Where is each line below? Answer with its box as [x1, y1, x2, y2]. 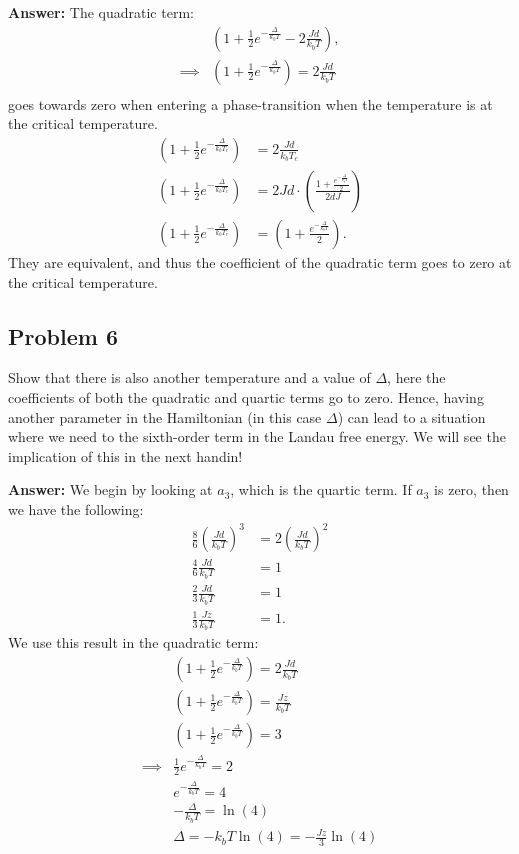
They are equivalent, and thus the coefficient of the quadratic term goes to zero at [8, 251, 512, 272]
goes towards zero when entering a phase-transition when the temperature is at [8, 93, 493, 114]
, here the [387, 367, 446, 388]
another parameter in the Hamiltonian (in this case [8, 406, 322, 427]
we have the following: [8, 498, 144, 519]
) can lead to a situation [337, 406, 486, 427]
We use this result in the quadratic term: [8, 632, 259, 653]
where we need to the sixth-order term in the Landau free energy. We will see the [8, 426, 506, 447]
